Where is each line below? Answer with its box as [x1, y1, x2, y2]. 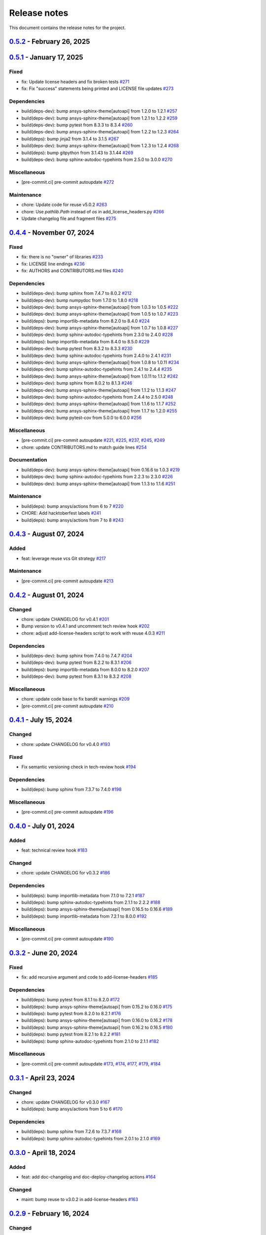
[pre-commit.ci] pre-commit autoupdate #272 [21, 179, 114, 185]
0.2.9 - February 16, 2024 [9, 1209, 90, 1218]
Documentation [9, 456, 47, 463]
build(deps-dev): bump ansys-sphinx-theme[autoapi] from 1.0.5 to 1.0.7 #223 [21, 311, 178, 317]
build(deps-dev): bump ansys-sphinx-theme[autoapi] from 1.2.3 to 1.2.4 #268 [21, 143, 179, 149]
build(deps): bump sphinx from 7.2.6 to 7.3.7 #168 [21, 1129, 122, 1135]
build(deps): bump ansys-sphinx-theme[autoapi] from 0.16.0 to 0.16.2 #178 [21, 1018, 172, 1024]
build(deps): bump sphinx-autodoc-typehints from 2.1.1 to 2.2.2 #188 [21, 900, 161, 906]
